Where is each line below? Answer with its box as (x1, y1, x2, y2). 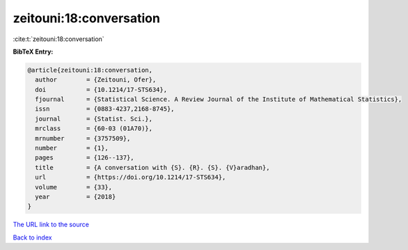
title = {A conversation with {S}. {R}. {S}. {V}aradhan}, (35, 164, 270, 171)
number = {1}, (35, 144, 109, 153)
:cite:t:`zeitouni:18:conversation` (13, 35, 104, 43)
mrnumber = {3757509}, (35, 134, 131, 142)
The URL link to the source (13, 220, 90, 229)
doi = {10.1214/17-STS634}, (35, 86, 167, 93)
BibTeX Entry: (13, 47, 54, 56)
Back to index (13, 233, 52, 242)
